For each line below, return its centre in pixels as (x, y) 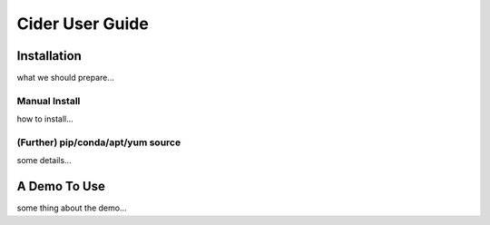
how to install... (45, 119)
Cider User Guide (83, 24)
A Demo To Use (61, 186)
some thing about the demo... (72, 208)
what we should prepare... (66, 78)
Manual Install (49, 101)
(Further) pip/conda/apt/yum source (99, 142)
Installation (49, 56)
